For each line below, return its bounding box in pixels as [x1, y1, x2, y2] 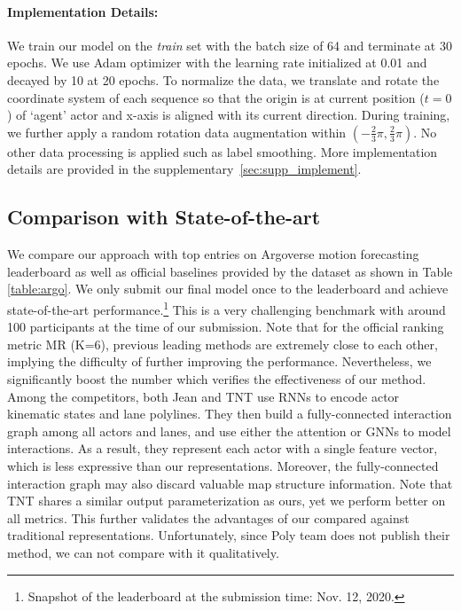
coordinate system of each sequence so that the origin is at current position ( [7, 88, 425, 106]
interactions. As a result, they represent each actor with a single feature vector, [7, 439, 438, 458]
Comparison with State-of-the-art [7, 203, 321, 231]
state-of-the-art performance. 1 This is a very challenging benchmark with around [7, 297, 446, 318]
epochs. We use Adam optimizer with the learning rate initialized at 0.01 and [7, 53, 427, 72]
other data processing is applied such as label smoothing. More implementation [7, 142, 438, 161]
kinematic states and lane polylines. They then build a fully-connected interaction [7, 404, 452, 423]
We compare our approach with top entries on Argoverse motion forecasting [7, 245, 419, 263]
